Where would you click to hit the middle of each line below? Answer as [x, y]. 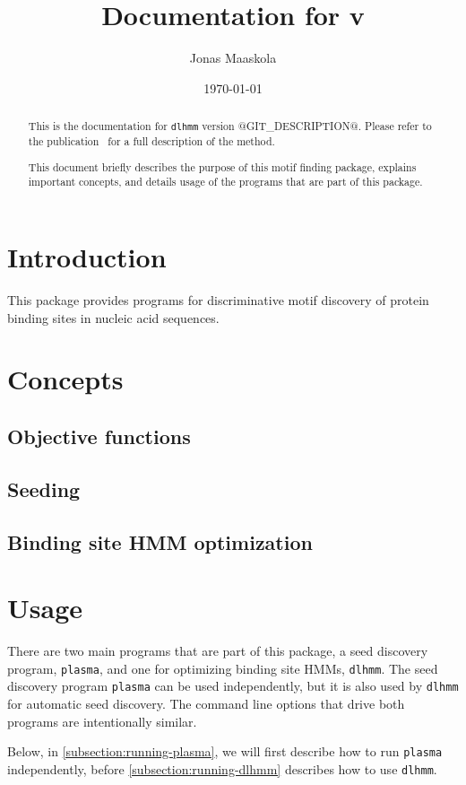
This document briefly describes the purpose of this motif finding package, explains [222, 166]
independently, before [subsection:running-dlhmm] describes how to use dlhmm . [222, 768]
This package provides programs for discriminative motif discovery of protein [218, 300]
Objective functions [99, 436]
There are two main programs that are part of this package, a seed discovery [218, 651]
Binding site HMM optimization [160, 541]
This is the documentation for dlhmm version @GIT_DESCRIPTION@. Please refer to [230, 126]
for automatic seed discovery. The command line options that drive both [206, 703]
